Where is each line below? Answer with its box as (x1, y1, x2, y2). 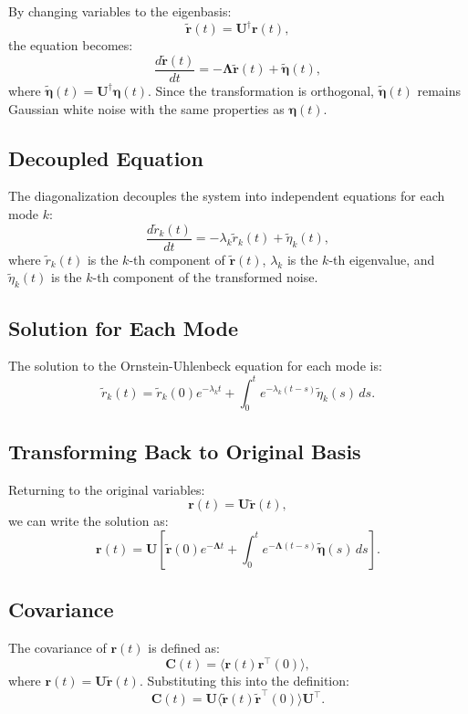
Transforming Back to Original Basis (8, 436, 361, 465)
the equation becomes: (8, 36, 133, 55)
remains (417, 80, 462, 100)
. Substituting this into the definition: (139, 670, 349, 689)
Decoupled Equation (8, 143, 203, 172)
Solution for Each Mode (8, 313, 238, 341)
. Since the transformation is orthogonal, (147, 80, 375, 100)
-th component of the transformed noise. (92, 268, 318, 287)
